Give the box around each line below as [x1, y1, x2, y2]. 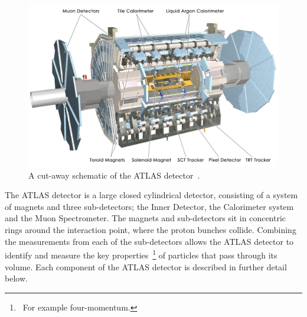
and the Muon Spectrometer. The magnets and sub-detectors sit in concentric [5, 212, 286, 224]
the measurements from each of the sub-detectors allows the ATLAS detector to [5, 235, 294, 247]
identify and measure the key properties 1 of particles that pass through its [5, 247, 277, 261]
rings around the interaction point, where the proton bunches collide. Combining [5, 224, 296, 236]
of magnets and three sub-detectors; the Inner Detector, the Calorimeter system [5, 200, 294, 212]
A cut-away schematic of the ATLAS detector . [28, 169, 200, 181]
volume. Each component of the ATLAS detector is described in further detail [5, 260, 287, 273]
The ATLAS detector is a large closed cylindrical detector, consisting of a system [5, 189, 298, 201]
